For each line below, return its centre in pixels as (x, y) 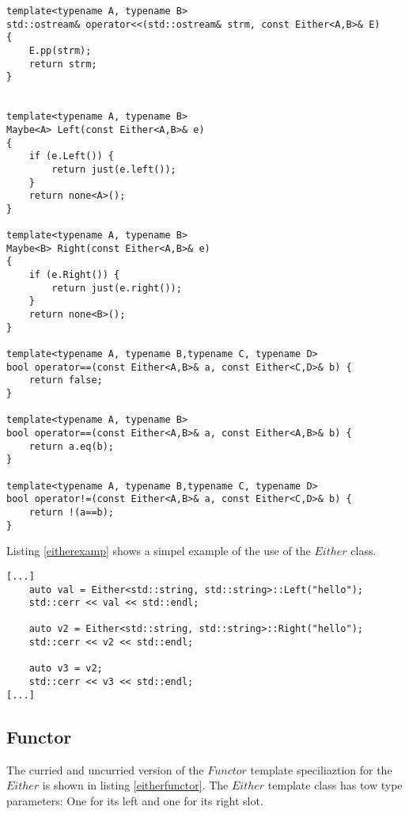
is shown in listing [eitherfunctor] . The (135, 785)
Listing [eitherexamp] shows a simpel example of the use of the (159, 551)
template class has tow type (335, 785)
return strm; (63, 64)
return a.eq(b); (72, 446)
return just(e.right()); (117, 288)
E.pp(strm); (60, 50)
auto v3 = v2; (66, 669)
